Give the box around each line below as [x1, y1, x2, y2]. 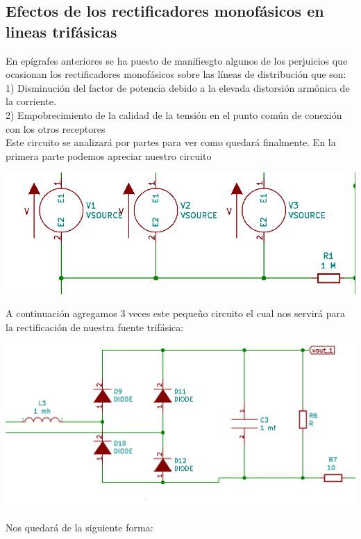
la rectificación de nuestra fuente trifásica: [6, 319, 184, 334]
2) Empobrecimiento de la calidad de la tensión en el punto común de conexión [6, 107, 342, 122]
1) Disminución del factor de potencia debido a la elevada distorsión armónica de [6, 80, 350, 95]
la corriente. [6, 94, 56, 108]
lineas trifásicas [6, 20, 117, 42]
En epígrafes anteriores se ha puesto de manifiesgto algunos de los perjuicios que [6, 53, 348, 67]
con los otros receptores [6, 121, 106, 136]
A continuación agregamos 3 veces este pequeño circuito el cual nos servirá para [6, 306, 345, 321]
